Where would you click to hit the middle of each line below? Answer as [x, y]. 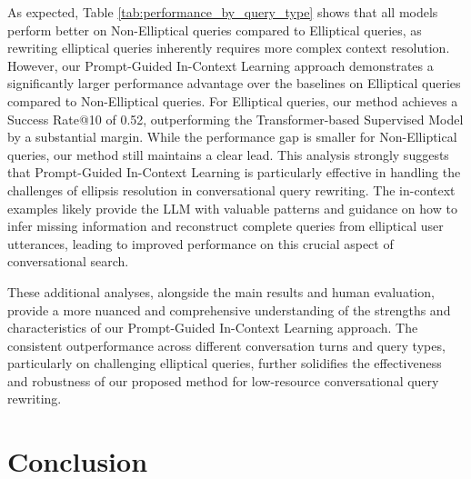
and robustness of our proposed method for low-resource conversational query [223, 380]
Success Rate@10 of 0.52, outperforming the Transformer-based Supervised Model [235, 119]
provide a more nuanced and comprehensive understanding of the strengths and [229, 309]
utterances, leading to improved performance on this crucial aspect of [200, 243]
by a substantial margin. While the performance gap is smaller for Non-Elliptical [232, 137]
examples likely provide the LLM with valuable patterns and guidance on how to [232, 208]
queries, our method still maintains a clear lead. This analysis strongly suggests [228, 154]
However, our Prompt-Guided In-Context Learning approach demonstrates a [220, 65]
